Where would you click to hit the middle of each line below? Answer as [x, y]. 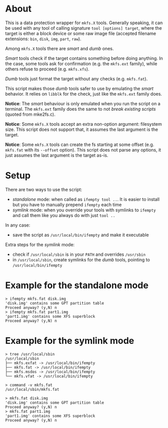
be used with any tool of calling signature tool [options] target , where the [83, 28]
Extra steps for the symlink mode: [40, 244]
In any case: [18, 225]
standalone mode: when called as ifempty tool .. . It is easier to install [86, 199]
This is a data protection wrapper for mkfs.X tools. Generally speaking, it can [84, 23]
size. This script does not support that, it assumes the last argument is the [82, 129]
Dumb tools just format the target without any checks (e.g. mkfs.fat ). [76, 79]
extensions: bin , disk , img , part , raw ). [43, 39]
